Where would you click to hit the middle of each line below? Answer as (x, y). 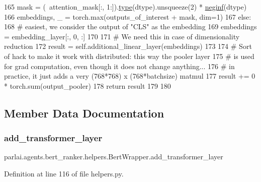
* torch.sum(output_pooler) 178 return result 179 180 (88, 85)
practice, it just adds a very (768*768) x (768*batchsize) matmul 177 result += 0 (130, 76)
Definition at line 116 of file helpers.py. (64, 173)
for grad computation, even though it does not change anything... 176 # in (119, 66)
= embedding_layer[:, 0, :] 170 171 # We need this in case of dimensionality (122, 36)
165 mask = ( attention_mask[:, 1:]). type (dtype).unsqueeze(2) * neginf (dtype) (125, 7)
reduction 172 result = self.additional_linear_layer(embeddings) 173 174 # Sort (128, 46)
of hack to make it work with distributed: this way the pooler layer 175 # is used (129, 56)
